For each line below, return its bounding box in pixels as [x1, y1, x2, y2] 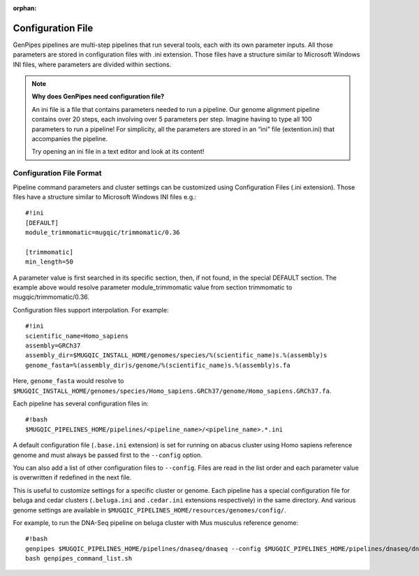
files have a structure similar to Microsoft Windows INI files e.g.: [13, 192, 197, 201]
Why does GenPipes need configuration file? [31, 92, 165, 101]
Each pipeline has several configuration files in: [13, 399, 149, 408]
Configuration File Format [13, 168, 102, 178]
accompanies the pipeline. [31, 135, 108, 143]
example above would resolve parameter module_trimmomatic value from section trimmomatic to [13, 283, 293, 291]
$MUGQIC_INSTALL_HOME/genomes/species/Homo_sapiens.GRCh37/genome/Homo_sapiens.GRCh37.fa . [13, 387, 332, 395]
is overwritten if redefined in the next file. [13, 473, 132, 482]
